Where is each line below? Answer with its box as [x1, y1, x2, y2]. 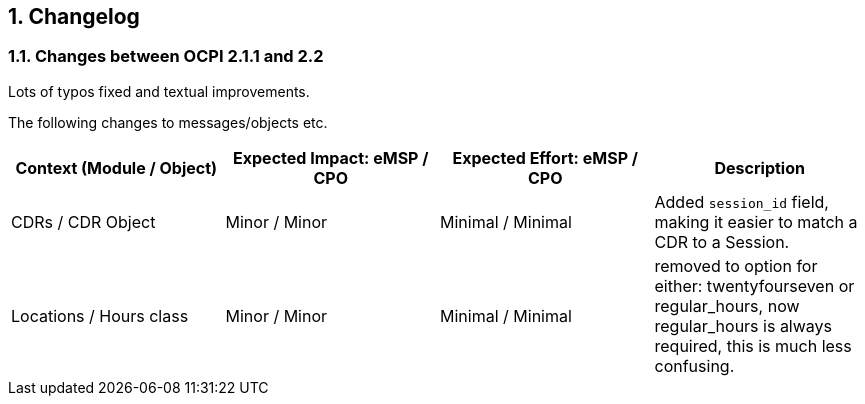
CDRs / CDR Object [11, 211, 156, 232]
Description [714, 157, 805, 178]
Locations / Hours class [11, 305, 189, 326]
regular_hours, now [654, 295, 800, 316]
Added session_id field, [654, 191, 829, 212]
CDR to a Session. [654, 231, 790, 252]
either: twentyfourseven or [654, 275, 855, 296]
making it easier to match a [654, 211, 858, 232]
